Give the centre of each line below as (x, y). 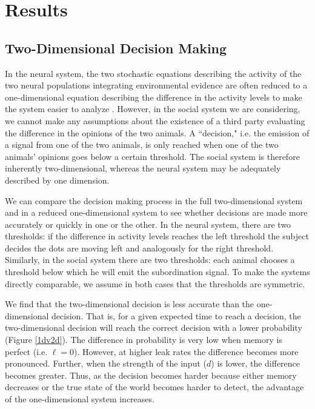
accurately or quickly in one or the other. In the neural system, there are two (148, 224)
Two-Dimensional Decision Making (116, 48)
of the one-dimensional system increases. (80, 399)
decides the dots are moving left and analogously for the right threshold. (139, 248)
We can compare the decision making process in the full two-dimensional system (154, 200)
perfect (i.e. (26, 351)
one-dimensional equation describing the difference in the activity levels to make (154, 97)
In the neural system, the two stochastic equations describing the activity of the (153, 73)
